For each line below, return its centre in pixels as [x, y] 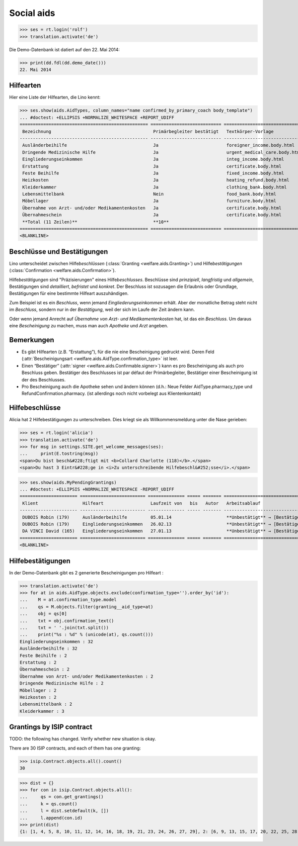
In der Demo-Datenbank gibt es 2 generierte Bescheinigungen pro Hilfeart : [86, 572]
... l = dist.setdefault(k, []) [64, 811]
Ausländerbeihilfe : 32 [49, 649]
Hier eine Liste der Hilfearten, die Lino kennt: [55, 97]
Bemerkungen [32, 340]
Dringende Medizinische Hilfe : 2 [62, 683]
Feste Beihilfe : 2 [43, 656]
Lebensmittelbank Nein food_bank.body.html [149, 194]
